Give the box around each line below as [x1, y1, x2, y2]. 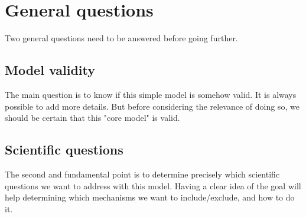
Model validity [5, 61, 96, 79]
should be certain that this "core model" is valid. [5, 111, 180, 124]
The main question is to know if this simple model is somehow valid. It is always [5, 88, 297, 100]
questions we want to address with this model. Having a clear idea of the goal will [5, 179, 301, 192]
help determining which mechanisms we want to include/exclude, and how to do [5, 191, 295, 203]
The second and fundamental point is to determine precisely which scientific [5, 167, 280, 180]
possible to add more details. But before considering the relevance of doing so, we [5, 100, 300, 112]
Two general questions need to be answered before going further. [5, 32, 238, 44]
